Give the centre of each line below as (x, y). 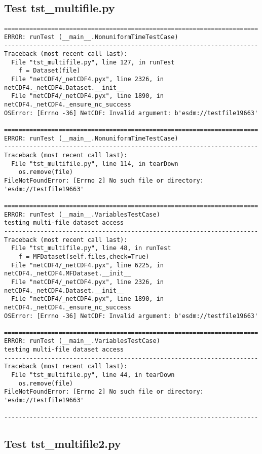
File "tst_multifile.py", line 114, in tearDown (95, 164)
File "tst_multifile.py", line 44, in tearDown (93, 375)
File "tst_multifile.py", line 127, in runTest (93, 62)
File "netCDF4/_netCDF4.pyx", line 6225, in (87, 265)
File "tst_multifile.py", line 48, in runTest (91, 248)
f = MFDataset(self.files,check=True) (84, 256)
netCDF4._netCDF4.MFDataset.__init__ (68, 274)
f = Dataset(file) (49, 71)
